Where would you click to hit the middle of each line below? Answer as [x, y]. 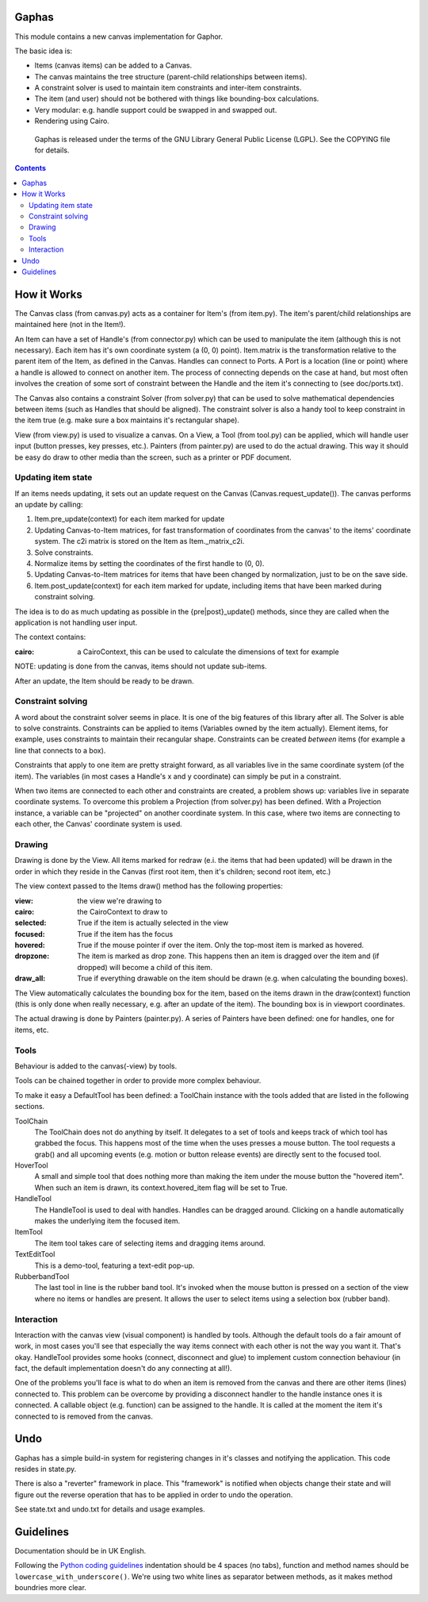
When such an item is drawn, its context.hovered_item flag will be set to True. [161, 1188]
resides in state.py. [46, 1469]
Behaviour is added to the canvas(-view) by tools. [96, 1066]
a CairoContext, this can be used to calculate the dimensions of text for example [208, 652]
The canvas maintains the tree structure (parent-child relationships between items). [171, 76]
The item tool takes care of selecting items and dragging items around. [150, 1243]
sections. [30, 1107]
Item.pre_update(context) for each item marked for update [130, 519]
